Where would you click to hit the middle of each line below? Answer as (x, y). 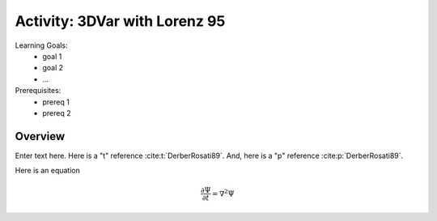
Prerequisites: (38, 91)
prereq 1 (56, 102)
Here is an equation (48, 171)
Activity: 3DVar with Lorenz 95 (120, 21)
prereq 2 (57, 113)
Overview (40, 136)
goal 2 (53, 68)
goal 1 (52, 56)
